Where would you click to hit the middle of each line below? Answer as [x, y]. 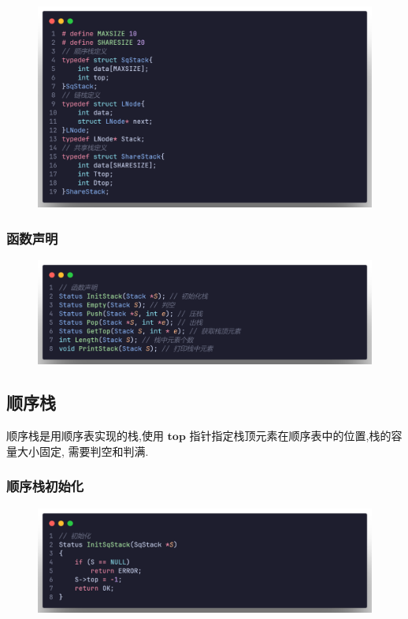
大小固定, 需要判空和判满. [83, 451]
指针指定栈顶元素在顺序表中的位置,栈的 [290, 436]
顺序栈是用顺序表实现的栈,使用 [85, 436]
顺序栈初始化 [45, 486]
